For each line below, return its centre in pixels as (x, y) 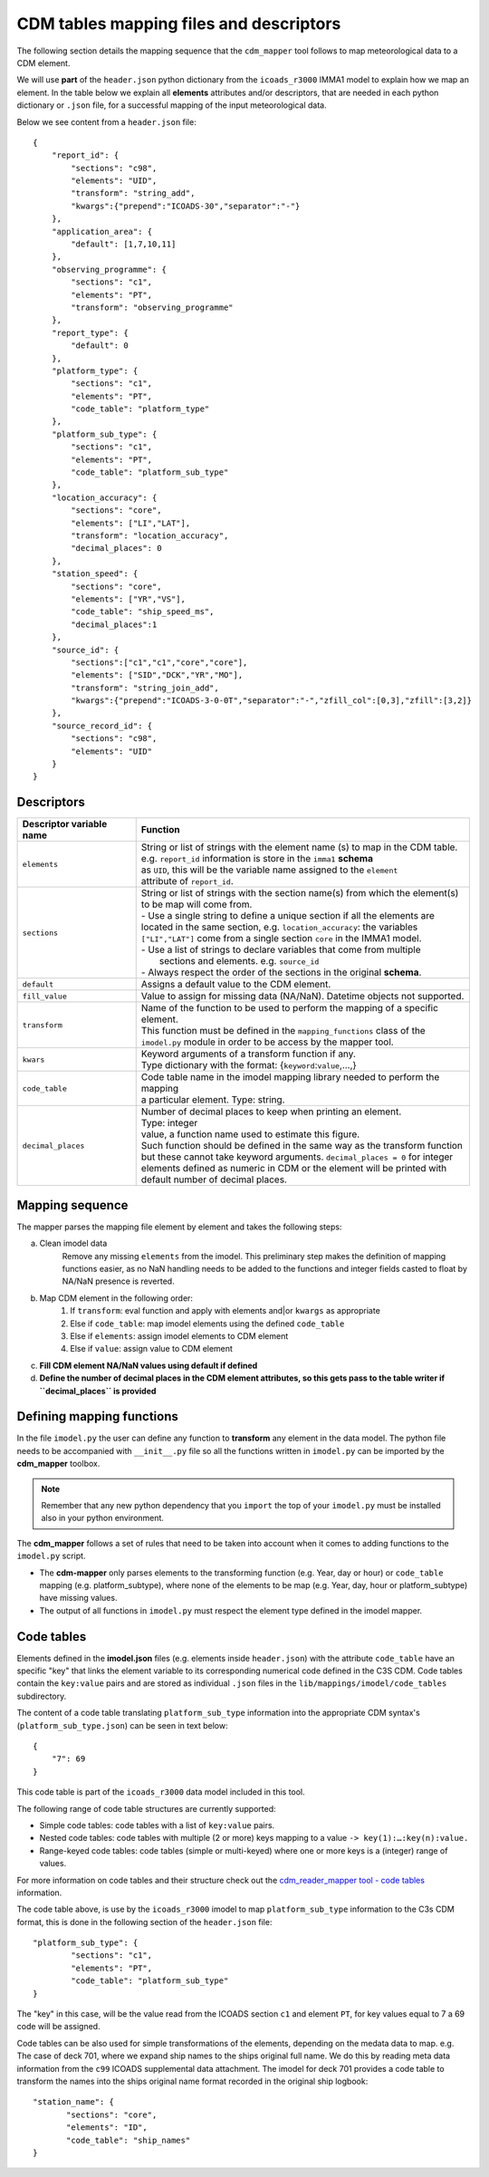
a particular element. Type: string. (213, 1100)
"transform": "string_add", (133, 193)
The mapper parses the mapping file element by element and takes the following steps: (179, 1227)
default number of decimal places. (214, 1180)
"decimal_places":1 (114, 624)
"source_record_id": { (102, 726)
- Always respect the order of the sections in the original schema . (281, 972)
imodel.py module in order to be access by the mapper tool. (267, 1042)
